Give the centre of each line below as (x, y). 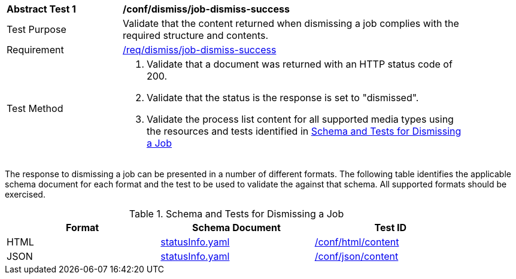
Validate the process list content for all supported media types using (300, 119)
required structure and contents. (196, 35)
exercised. (25, 194)
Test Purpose (37, 29)
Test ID (391, 228)
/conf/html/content (357, 242)
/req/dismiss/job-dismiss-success (200, 50)
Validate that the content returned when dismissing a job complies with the (291, 23)
